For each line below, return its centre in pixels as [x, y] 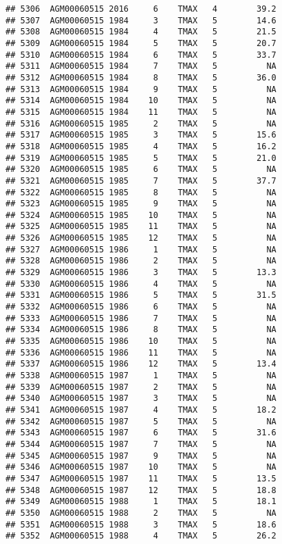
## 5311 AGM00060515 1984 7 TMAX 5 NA [141, 66]
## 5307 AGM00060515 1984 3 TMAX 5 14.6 [141, 20]
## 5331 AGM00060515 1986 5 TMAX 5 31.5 [141, 295]
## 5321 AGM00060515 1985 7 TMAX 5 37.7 [141, 181]
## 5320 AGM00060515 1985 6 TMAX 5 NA [141, 170]
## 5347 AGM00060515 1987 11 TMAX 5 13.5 [141, 478]
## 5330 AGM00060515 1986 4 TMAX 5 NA [141, 284]
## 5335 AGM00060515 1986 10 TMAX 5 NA [141, 341]
